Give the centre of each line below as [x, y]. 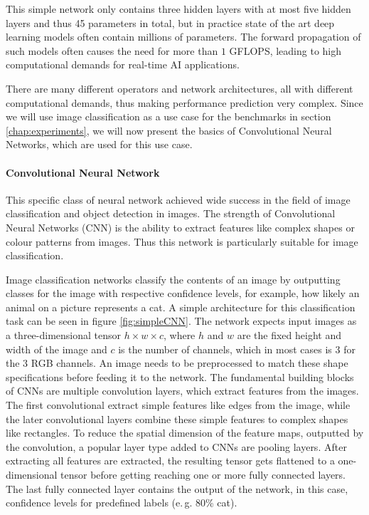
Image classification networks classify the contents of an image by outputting [173, 279]
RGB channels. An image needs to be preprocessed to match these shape [189, 363]
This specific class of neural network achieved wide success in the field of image [178, 199]
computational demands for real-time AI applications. [123, 64]
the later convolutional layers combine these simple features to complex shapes [177, 418]
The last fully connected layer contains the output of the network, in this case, [177, 488]
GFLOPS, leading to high [285, 50]
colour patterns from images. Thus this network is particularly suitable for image [182, 241]
